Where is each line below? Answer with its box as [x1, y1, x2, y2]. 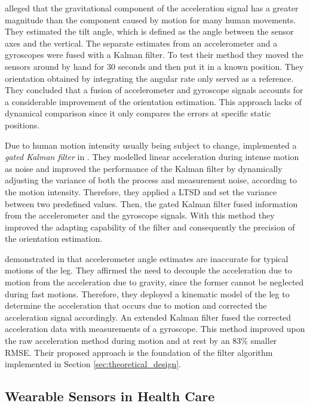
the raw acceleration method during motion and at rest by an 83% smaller [5, 334, 277, 347]
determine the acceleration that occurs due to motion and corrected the [5, 299, 267, 312]
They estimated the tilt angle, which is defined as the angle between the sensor [5, 25, 294, 38]
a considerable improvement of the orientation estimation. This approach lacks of [5, 95, 302, 107]
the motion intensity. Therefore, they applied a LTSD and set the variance [5, 185, 277, 198]
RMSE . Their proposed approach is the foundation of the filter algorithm [5, 346, 273, 358]
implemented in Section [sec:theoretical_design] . [5, 358, 181, 370]
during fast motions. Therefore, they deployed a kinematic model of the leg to [5, 287, 290, 300]
